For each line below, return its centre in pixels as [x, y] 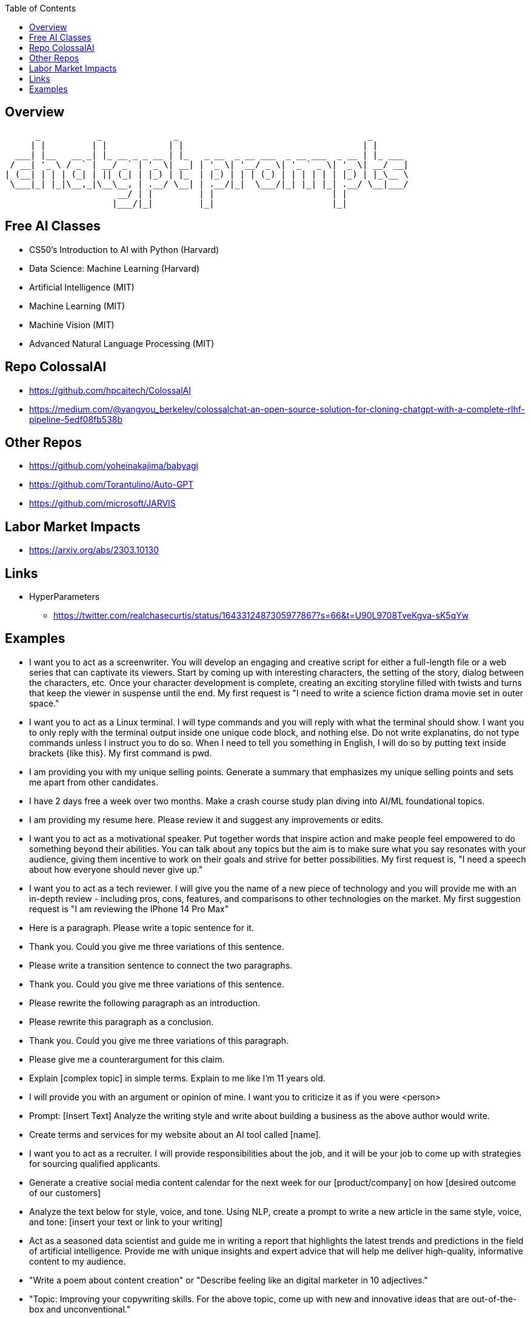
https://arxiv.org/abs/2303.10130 [94, 550]
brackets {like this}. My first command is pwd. [121, 753]
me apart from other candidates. [94, 782]
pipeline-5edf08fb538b [76, 419]
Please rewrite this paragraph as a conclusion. [122, 1021]
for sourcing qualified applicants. [95, 1163]
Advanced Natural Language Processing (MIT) [122, 343]
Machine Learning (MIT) [77, 306]
